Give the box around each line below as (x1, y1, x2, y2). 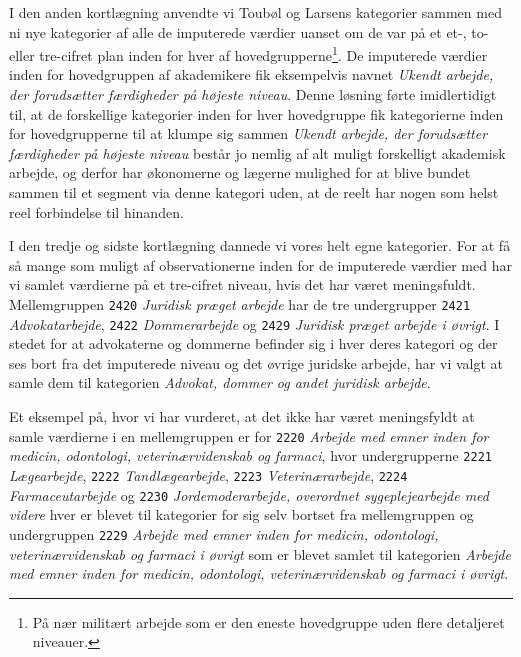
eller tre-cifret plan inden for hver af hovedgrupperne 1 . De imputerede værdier (9, 42, 488, 65)
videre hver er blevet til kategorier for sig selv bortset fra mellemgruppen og (9, 504, 474, 525)
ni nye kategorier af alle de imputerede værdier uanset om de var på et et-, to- (9, 21, 489, 42)
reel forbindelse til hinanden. (9, 201, 184, 222)
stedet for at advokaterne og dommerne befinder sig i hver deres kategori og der (9, 333, 498, 354)
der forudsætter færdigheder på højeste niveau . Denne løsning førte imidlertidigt (9, 84, 497, 105)
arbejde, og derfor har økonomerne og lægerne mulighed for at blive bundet (9, 162, 471, 183)
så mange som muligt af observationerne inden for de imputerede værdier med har (9, 254, 512, 275)
